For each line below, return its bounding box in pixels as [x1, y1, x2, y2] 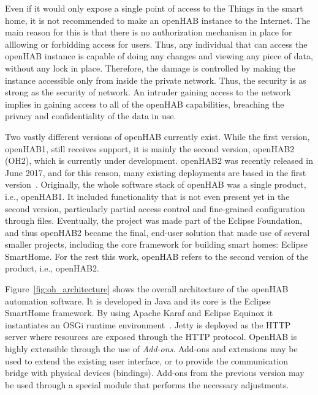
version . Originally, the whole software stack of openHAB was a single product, [5, 178, 306, 191]
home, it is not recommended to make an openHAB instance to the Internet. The [5, 13, 311, 26]
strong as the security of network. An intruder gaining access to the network [5, 86, 291, 98]
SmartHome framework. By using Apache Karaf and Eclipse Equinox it [5, 306, 273, 319]
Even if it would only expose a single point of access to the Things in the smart [5, 2, 303, 14]
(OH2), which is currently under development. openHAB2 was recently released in [5, 154, 314, 167]
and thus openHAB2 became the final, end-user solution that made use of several [5, 226, 310, 238]
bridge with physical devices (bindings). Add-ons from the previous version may [5, 366, 305, 379]
